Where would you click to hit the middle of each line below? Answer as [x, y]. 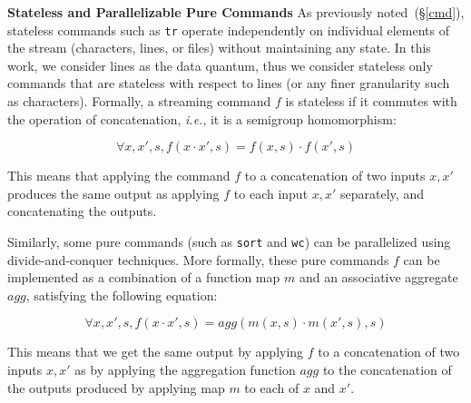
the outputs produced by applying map [116, 387]
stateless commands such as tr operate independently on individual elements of [229, 29]
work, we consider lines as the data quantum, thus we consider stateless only [220, 65]
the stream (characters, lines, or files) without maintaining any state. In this [219, 48]
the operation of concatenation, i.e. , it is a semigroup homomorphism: [202, 118]
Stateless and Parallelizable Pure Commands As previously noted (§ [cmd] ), [236, 12]
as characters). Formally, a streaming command [139, 101]
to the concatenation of [387, 370]
